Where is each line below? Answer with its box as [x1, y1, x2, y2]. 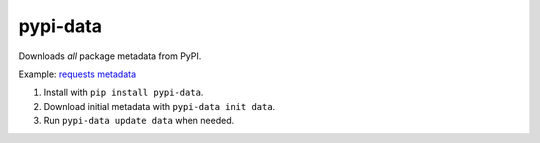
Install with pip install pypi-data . [43, 86, 204, 99]
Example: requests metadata [18, 68, 137, 80]
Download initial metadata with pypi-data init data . [43, 100, 276, 112]
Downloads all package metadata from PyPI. [18, 50, 202, 62]
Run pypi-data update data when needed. [43, 115, 235, 127]
